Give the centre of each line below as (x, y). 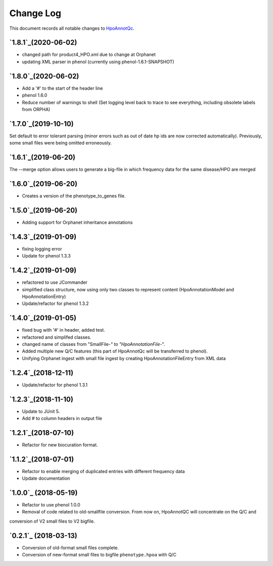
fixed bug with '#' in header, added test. (64, 330)
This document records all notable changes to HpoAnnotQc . (72, 28)
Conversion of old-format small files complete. (70, 547)
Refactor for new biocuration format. (60, 445)
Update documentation (46, 478)
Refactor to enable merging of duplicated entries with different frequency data (103, 471)
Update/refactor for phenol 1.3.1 (55, 385)
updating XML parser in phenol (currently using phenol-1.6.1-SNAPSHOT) (98, 62)
